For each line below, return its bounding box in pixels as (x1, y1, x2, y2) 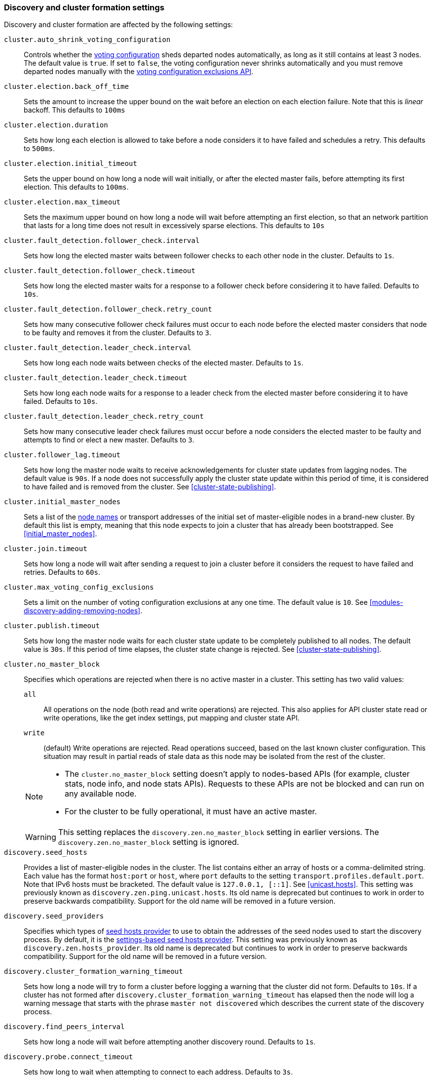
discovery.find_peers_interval (4, 1023, 125, 1031)
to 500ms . (24, 144, 55, 153)
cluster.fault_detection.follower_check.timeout (4, 267, 196, 275)
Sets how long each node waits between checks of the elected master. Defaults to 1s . (24, 359, 304, 367)
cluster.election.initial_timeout (4, 160, 137, 168)
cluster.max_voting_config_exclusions (4, 583, 154, 592)
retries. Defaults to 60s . (24, 568, 100, 577)
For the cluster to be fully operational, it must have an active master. (65, 806, 317, 817)
